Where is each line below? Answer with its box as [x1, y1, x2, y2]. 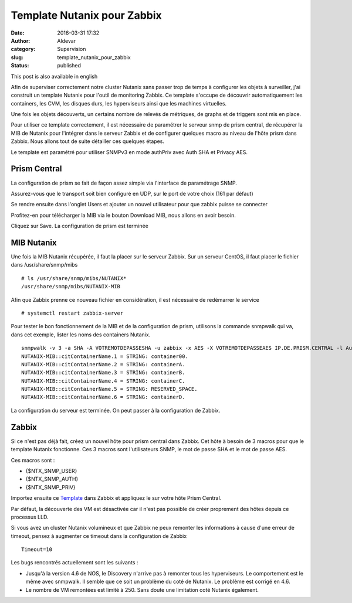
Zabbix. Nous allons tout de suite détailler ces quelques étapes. [11, 138, 164, 145]
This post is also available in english [11, 73, 98, 80]
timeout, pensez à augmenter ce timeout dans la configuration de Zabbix [11, 532, 187, 539]
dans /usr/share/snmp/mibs [11, 261, 78, 268]
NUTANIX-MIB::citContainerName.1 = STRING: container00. [21, 353, 189, 360]
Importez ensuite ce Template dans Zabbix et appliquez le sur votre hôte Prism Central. [11, 495, 222, 502]
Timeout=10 [21, 546, 53, 553]
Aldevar [57, 37, 76, 44]
